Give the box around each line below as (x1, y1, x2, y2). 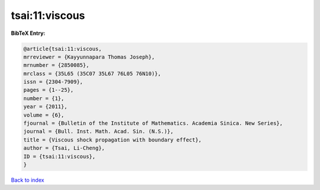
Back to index (11, 176, 44, 183)
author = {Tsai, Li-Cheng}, (23, 145, 105, 152)
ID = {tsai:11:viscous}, (23, 153, 96, 160)
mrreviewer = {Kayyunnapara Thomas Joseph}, (23, 53, 155, 60)
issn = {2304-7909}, (23, 79, 83, 85)
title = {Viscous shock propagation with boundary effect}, (23, 136, 202, 143)
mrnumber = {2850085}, (23, 62, 89, 69)
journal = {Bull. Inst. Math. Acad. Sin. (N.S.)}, (23, 128, 174, 135)
